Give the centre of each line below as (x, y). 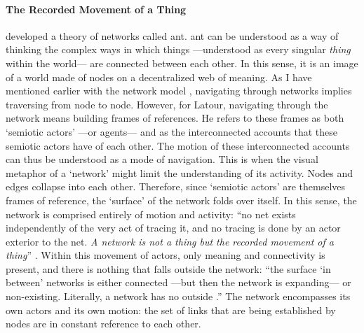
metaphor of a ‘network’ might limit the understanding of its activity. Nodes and (180, 172)
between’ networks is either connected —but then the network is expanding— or (178, 282)
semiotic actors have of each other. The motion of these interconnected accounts (178, 145)
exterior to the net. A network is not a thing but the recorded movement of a (170, 241)
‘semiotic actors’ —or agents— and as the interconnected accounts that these (172, 131)
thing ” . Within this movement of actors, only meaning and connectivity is (166, 255)
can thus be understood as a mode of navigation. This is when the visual (162, 159)
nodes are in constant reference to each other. (103, 324)
